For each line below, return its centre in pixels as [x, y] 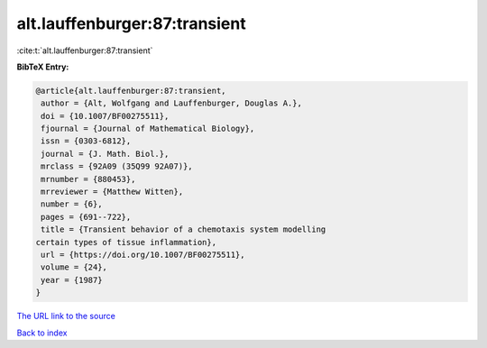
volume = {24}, [74, 267]
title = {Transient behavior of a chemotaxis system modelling [184, 229]
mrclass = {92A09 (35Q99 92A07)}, [117, 166]
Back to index [42, 333]
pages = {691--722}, [86, 217]
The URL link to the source [66, 316]
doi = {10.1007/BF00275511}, [105, 116]
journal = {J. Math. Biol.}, [105, 154]
